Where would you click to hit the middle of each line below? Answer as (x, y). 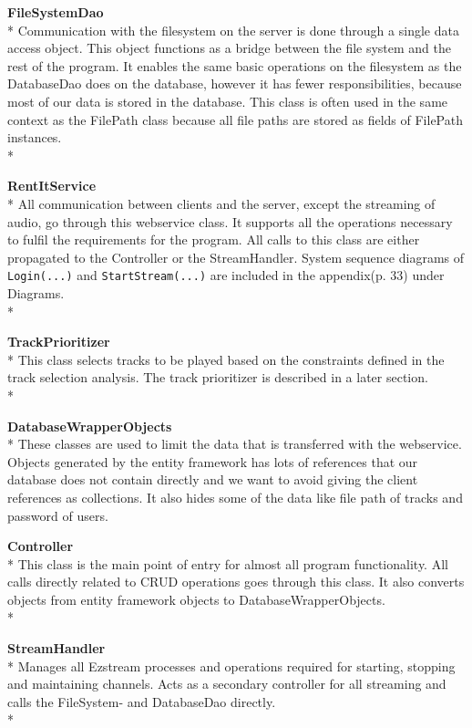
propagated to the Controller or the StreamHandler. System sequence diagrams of (236, 257)
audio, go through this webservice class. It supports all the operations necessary (230, 221)
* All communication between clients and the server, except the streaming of (221, 203)
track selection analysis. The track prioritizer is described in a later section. (218, 377)
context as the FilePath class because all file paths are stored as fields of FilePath (235, 119)
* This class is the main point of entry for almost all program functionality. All (228, 563)
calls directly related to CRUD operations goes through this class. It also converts (236, 582)
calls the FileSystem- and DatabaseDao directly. (142, 701)
